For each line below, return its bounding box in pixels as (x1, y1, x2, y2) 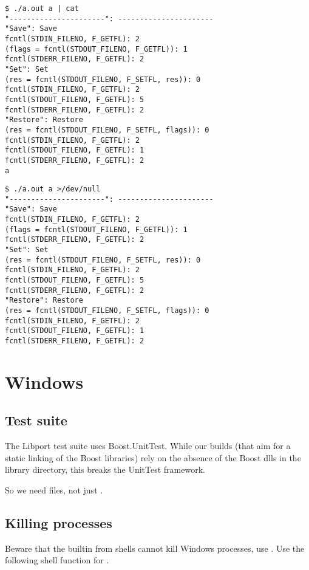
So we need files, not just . (5, 484, 103, 496)
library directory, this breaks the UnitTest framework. (5, 463, 205, 476)
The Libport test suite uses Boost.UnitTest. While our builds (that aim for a (5, 439, 291, 452)
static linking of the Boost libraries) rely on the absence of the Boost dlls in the (5, 451, 301, 464)
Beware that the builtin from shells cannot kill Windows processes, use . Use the (5, 541, 305, 554)
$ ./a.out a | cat (5, 4, 79, 13)
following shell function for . (5, 554, 109, 566)
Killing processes (5, 513, 112, 532)
